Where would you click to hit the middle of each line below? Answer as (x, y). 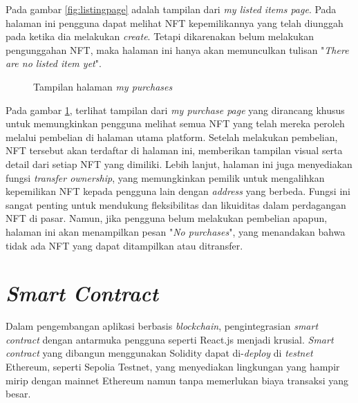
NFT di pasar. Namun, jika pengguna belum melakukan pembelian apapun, (167, 218)
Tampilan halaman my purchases (103, 86)
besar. (18, 394)
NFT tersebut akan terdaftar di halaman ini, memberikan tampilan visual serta (174, 150)
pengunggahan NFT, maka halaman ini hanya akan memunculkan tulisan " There (177, 49)
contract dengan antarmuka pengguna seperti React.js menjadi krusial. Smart (170, 339)
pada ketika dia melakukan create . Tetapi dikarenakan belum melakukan (160, 36)
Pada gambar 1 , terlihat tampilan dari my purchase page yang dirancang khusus (175, 110)
